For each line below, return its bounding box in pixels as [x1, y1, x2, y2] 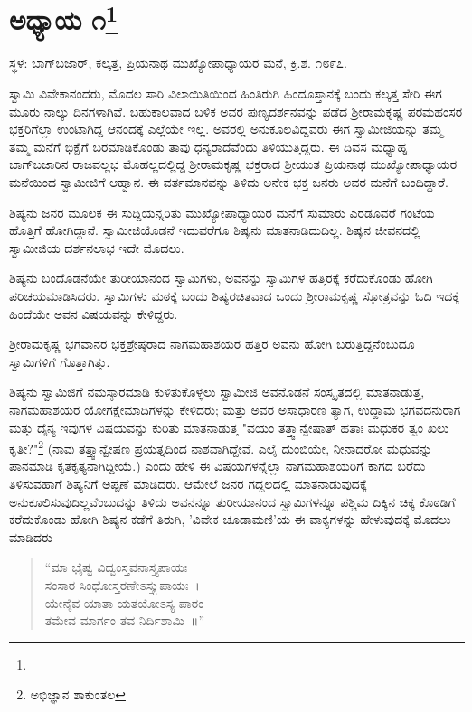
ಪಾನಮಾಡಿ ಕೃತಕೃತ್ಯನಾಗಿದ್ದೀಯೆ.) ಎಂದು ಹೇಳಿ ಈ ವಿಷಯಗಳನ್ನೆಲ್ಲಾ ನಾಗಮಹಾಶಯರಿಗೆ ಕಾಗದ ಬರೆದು [9, 456, 426, 475]
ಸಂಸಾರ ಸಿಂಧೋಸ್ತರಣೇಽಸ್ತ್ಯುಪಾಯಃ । [44, 575, 200, 594]
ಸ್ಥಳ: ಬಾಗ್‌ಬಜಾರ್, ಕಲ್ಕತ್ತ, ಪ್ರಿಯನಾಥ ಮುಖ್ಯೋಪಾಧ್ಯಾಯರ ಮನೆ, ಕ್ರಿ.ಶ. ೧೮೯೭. [9, 53, 347, 72]
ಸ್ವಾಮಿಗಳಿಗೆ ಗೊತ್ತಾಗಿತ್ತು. [9, 351, 110, 370]
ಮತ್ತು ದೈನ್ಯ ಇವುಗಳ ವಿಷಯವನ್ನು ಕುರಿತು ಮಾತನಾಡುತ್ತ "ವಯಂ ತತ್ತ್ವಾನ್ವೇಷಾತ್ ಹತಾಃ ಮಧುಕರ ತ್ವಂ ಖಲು [9, 417, 449, 436]
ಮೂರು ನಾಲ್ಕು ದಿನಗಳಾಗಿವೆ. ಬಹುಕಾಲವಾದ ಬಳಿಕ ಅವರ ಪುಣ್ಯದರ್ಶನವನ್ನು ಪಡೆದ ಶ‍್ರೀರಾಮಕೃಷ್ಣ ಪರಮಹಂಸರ [9, 101, 463, 120]
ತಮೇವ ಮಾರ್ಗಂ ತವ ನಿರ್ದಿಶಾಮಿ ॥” [44, 611, 205, 630]
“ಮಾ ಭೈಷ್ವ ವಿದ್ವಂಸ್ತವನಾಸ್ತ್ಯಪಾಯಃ [44, 557, 188, 576]
